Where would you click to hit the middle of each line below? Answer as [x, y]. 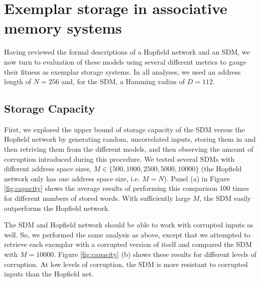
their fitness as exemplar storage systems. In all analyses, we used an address [122, 71]
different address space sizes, [48, 169]
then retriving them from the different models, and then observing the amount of [129, 149]
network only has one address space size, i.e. [72, 178]
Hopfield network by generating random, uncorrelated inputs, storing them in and [130, 139]
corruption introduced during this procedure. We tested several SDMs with [119, 159]
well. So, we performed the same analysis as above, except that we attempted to [127, 234]
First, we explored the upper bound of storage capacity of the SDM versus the [124, 129]
